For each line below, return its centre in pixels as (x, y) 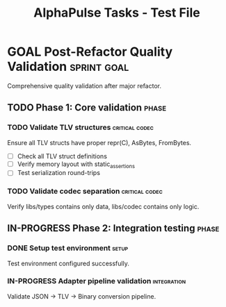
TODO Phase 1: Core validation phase (87, 108)
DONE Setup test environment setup (68, 248)
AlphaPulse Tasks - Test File (117, 13)
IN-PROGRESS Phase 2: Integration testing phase (113, 228)
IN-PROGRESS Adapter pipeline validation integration (97, 281)
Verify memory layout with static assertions (76, 165)
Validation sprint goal (68, 67)
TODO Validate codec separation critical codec (85, 191)
